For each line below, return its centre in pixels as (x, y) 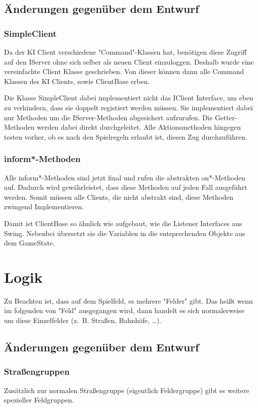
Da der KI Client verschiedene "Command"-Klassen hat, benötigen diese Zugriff (126, 52)
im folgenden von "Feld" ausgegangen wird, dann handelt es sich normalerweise (124, 310)
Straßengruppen (37, 371)
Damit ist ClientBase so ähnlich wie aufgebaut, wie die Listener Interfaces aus (123, 223)
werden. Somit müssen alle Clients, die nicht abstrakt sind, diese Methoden (119, 197)
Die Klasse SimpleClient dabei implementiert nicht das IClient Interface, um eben (129, 98)
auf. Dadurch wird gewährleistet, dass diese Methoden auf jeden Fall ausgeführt (126, 187)
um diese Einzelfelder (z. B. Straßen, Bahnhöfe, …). (83, 320)
